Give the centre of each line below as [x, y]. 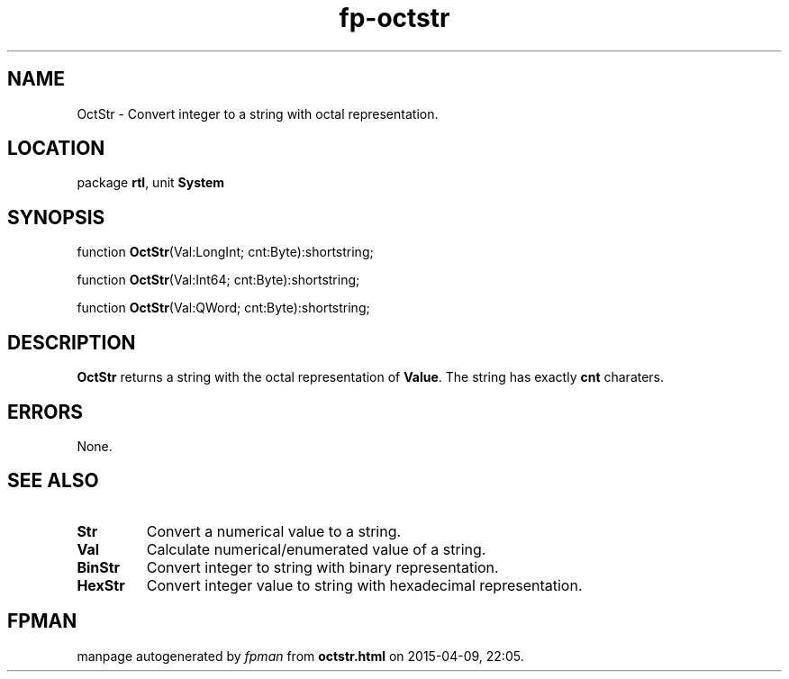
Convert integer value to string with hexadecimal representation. [364, 585]
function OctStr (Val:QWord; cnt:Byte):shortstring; [223, 308]
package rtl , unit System [151, 183]
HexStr [101, 585]
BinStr [99, 567]
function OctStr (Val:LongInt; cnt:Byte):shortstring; [225, 252]
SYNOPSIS [56, 217]
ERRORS [45, 412]
